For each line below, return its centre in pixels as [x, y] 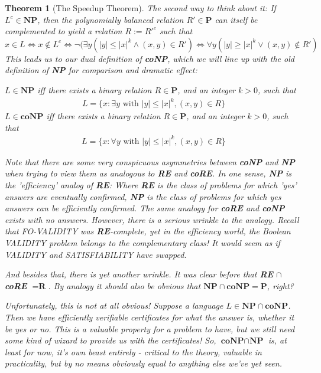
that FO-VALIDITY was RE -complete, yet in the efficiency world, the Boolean [148, 231]
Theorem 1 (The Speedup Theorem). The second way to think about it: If [140, 8]
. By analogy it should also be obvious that [124, 285]
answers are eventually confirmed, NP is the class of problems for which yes [143, 196]
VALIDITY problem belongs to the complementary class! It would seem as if [142, 242]
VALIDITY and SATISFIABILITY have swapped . [96, 254]
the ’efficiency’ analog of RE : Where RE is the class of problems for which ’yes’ [151, 185]
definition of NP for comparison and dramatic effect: [101, 70]
